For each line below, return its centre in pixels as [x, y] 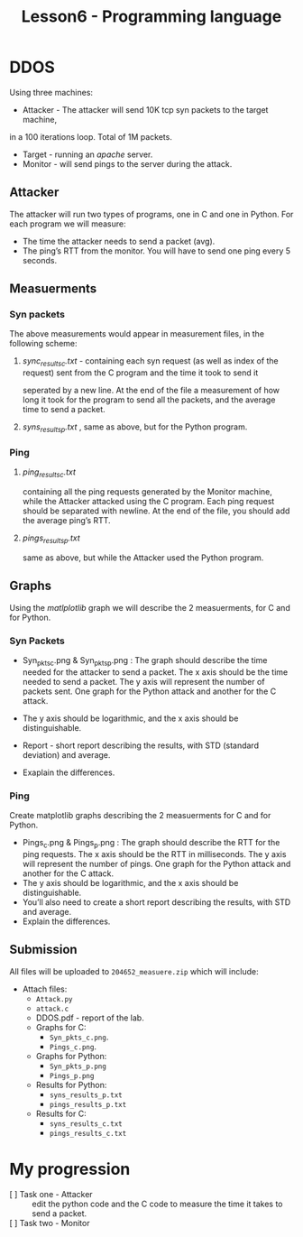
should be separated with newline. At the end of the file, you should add [156, 511]
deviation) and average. [66, 754]
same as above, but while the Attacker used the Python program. [143, 558]
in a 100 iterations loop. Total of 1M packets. [91, 136]
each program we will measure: [68, 224]
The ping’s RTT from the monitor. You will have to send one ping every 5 [156, 251]
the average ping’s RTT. [66, 521]
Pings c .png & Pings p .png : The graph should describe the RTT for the [151, 844]
